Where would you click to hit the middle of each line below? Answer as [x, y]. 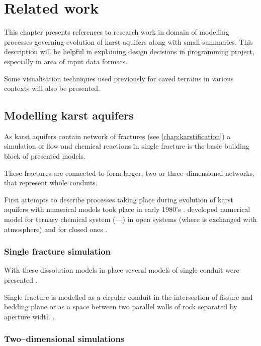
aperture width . [29, 316]
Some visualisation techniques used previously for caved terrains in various [119, 78]
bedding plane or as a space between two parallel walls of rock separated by [121, 307]
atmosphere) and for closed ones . [56, 229]
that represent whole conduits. [51, 183]
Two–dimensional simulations [64, 339]
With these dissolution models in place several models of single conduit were [122, 270]
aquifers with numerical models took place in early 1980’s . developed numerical [127, 209]
